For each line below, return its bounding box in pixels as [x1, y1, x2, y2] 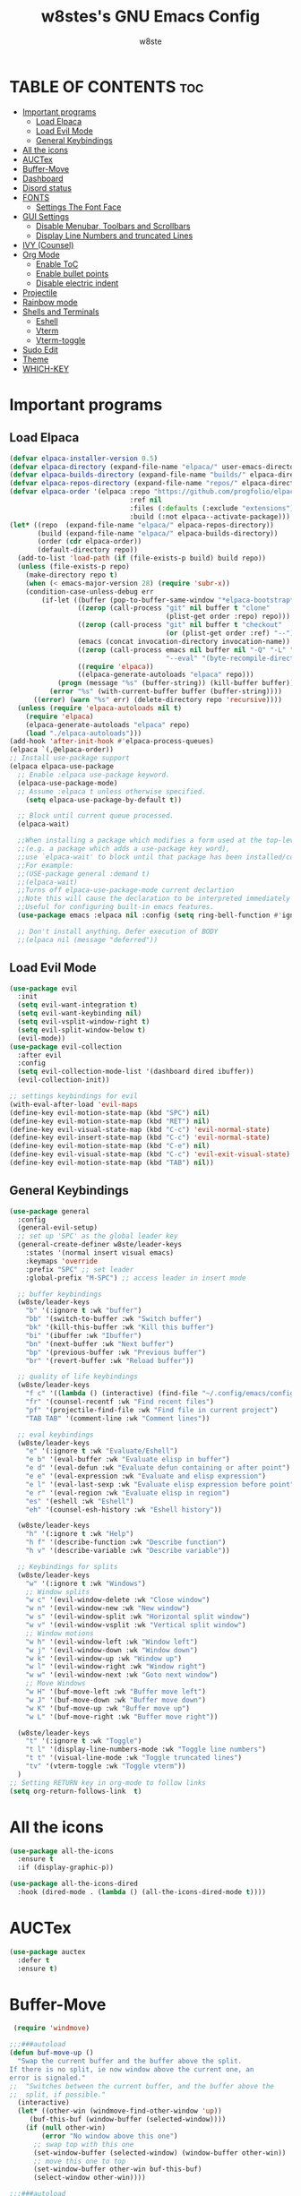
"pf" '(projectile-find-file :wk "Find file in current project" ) [25, 1405, 279, 1414]
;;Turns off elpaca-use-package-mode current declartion [17, 886, 235, 895]
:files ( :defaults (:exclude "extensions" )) [129, 503, 298, 512]
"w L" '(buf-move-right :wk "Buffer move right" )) [25, 1712, 219, 1721]
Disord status [21, 182, 72, 193]
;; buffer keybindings [17, 1290, 102, 1299]
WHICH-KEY [21, 363, 70, 373]
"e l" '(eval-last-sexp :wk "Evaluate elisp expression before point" [25, 1480, 295, 1488]
